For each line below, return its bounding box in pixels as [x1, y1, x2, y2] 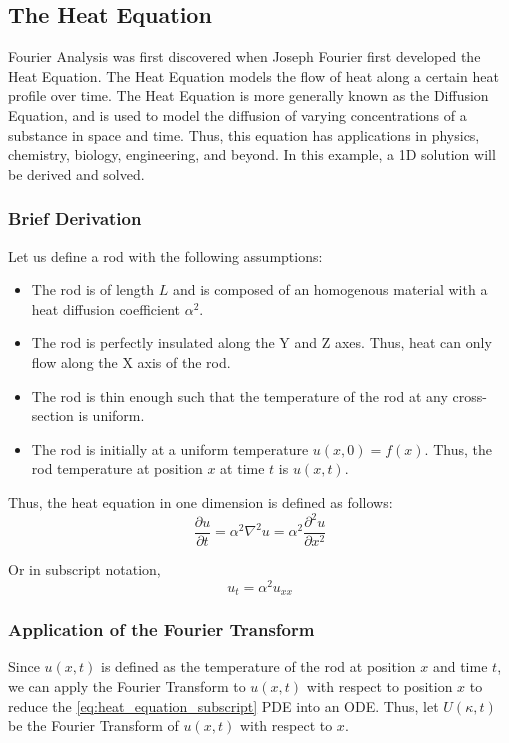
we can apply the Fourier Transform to [8, 676, 246, 697]
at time [220, 458, 265, 479]
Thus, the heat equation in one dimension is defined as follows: [8, 491, 393, 512]
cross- [452, 385, 487, 406]
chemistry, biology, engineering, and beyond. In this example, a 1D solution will [8, 144, 496, 165]
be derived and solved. [8, 163, 145, 184]
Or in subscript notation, [8, 559, 161, 580]
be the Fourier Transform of [8, 715, 179, 736]
